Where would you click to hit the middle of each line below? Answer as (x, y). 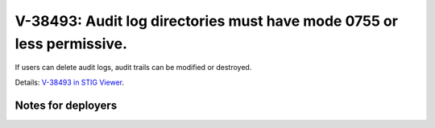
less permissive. (71, 43)
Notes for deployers (66, 105)
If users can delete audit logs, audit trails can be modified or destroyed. (133, 68)
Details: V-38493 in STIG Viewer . (70, 82)
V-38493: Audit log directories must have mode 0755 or (207, 21)
